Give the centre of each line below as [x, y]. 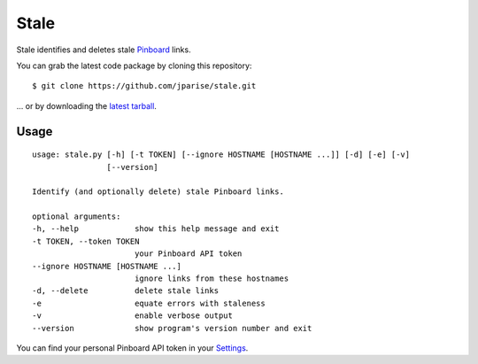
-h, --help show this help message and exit [156, 229]
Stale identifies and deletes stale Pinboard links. [104, 50]
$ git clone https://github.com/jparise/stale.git [144, 86]
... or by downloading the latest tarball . [86, 105]
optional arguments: [77, 217]
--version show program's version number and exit [172, 328]
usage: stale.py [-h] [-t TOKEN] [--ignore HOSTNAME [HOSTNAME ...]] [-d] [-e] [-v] [221, 155]
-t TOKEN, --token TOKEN [86, 241]
